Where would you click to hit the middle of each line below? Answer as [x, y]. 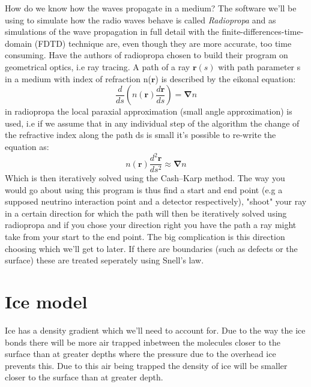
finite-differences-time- [263, 31]
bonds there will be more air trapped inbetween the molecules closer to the [143, 342]
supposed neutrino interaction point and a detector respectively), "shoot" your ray [156, 201]
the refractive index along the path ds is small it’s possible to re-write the [140, 135]
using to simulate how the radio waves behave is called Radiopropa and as [140, 19]
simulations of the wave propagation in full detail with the [112, 31]
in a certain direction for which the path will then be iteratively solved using [146, 213]
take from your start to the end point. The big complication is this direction [145, 237]
